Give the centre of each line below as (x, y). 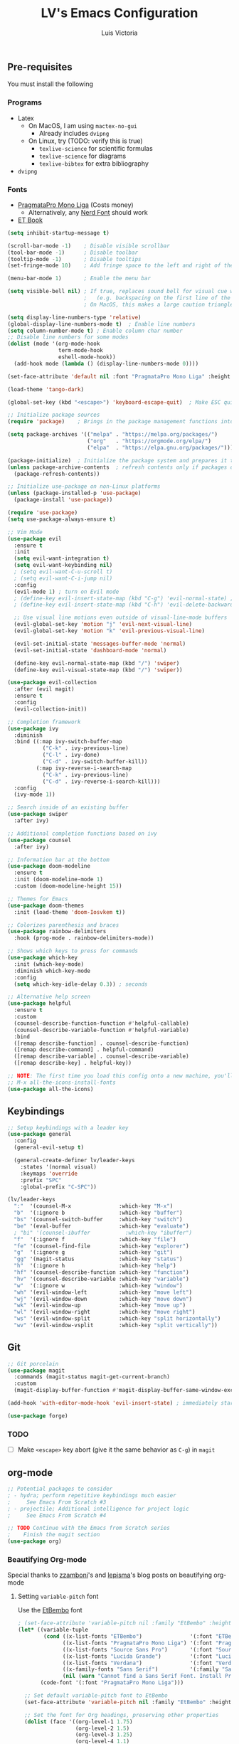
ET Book (30, 220)
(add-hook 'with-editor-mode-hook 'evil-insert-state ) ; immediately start (122, 1403)
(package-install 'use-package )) (63, 500)
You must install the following (51, 84)
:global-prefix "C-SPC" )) (59, 1187)
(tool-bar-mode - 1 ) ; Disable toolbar (73, 252)
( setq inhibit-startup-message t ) (59, 233)
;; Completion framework (44, 722)
